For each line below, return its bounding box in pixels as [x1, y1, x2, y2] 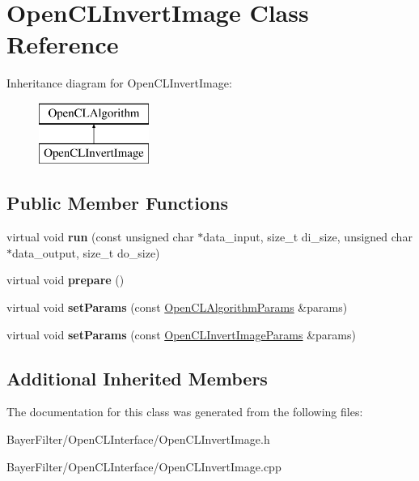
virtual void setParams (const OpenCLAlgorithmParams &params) [6, 299, 348, 316]
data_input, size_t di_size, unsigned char [203, 228, 413, 245]
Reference [6, 28, 119, 61]
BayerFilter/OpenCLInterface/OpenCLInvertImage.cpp [6, 458, 281, 475]
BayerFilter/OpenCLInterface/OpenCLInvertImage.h [6, 431, 270, 448]
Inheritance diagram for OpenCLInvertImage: [6, 74, 232, 92]
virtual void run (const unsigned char [6, 228, 194, 245]
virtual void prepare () [6, 271, 125, 288]
